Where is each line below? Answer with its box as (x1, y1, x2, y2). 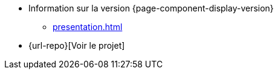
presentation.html (53, 22, 123, 32)
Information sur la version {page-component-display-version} (28, 3, 274, 13)
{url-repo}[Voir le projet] (28, 40, 125, 51)
